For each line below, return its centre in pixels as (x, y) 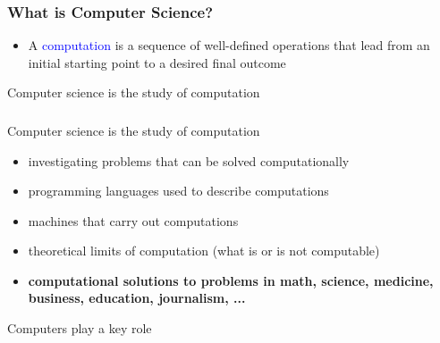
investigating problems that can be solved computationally (189, 160)
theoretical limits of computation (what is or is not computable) (204, 251)
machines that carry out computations (133, 220)
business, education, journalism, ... (137, 298)
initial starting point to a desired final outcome (157, 62)
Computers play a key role (80, 328)
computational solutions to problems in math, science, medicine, (231, 280)
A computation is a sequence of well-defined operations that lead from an (229, 45)
